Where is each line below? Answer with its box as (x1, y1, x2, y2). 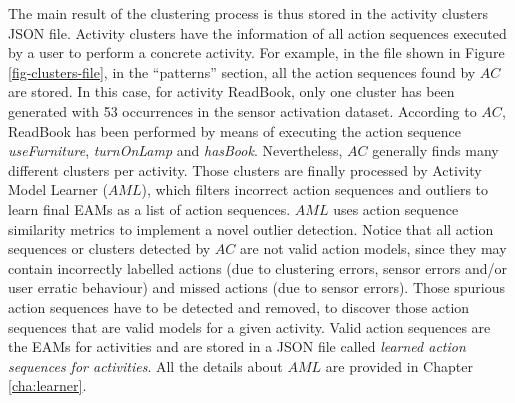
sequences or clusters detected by (8, 238, 211, 259)
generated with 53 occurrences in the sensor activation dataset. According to (8, 100, 477, 121)
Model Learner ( (8, 179, 108, 200)
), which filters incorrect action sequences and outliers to (141, 179, 489, 200)
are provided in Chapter (325, 355, 473, 376)
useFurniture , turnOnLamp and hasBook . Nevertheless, (8, 140, 343, 161)
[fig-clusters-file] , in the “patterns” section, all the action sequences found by (8, 61, 476, 82)
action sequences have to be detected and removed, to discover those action (8, 296, 470, 317)
